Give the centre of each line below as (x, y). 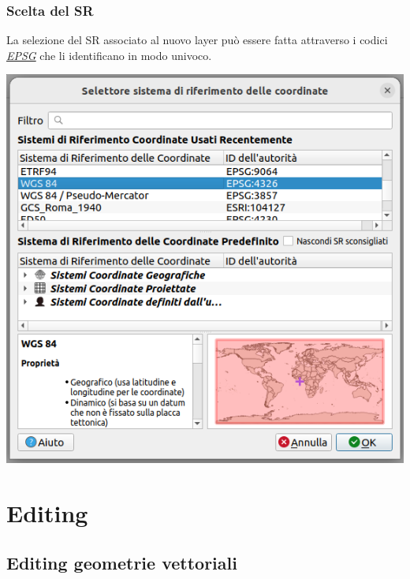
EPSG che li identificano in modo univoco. (109, 55)
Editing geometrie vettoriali (122, 563)
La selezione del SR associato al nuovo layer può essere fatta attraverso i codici (197, 40)
